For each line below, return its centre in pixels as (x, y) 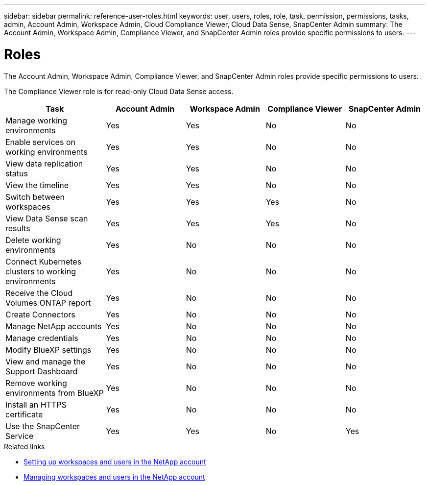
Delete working (33, 240)
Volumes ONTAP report (48, 303)
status (17, 173)
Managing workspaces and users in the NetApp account (114, 477)
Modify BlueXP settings (48, 350)
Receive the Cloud (39, 293)
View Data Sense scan (47, 218)
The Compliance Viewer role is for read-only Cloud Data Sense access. (119, 91)
